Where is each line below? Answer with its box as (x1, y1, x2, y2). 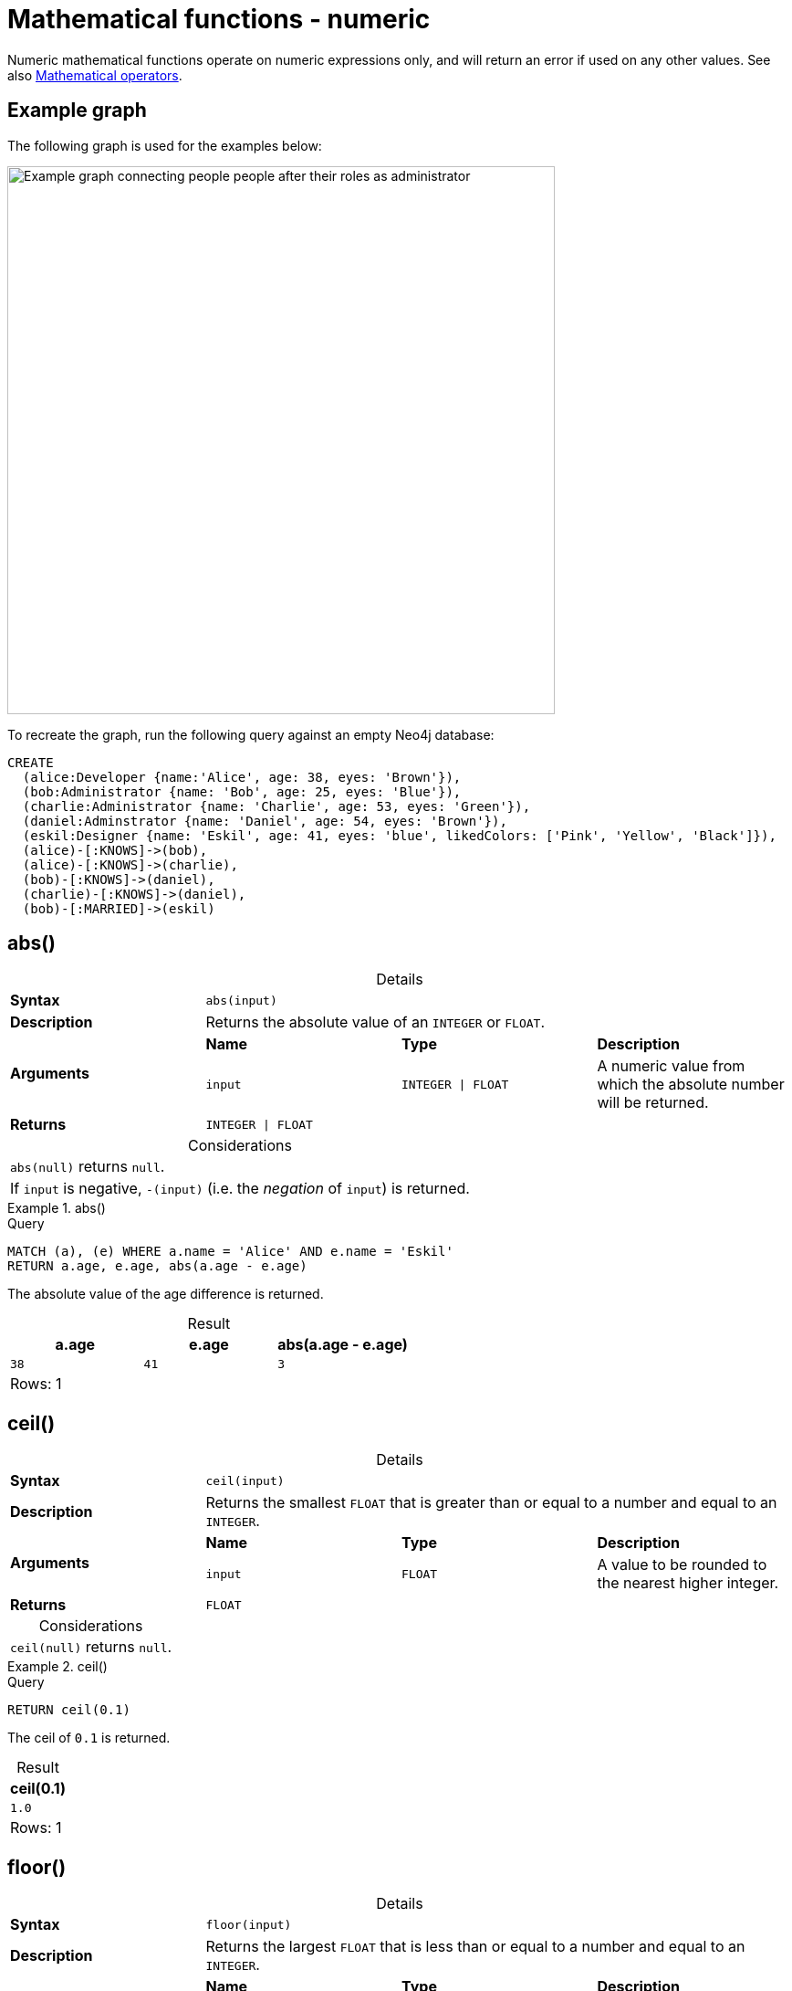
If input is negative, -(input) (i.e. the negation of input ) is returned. (10, 1179, 470, 1198)
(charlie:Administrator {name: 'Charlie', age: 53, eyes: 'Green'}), (22, 798, 531, 814)
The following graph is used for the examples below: (7, 137, 322, 153)
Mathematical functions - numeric (7, 4, 431, 35)
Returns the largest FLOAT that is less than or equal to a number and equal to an (205, 1937, 745, 1956)
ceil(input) (205, 1473, 285, 1488)
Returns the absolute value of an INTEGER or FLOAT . (205, 1013, 546, 1032)
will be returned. (597, 1093, 709, 1112)
